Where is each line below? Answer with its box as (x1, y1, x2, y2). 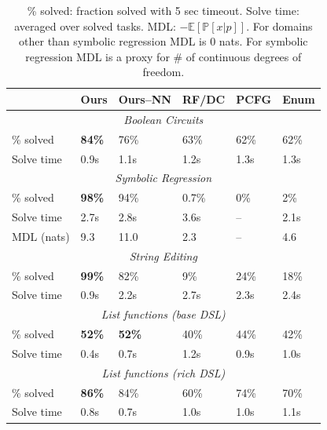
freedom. (142, 64, 185, 80)
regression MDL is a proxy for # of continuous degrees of (25, 48, 302, 64)
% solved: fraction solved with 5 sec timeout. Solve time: (27, 2, 299, 18)
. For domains (246, 17, 313, 34)
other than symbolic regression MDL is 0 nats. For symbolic (19, 33, 308, 49)
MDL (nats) (12, 228, 70, 244)
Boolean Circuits (123, 111, 204, 127)
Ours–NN (118, 90, 171, 107)
